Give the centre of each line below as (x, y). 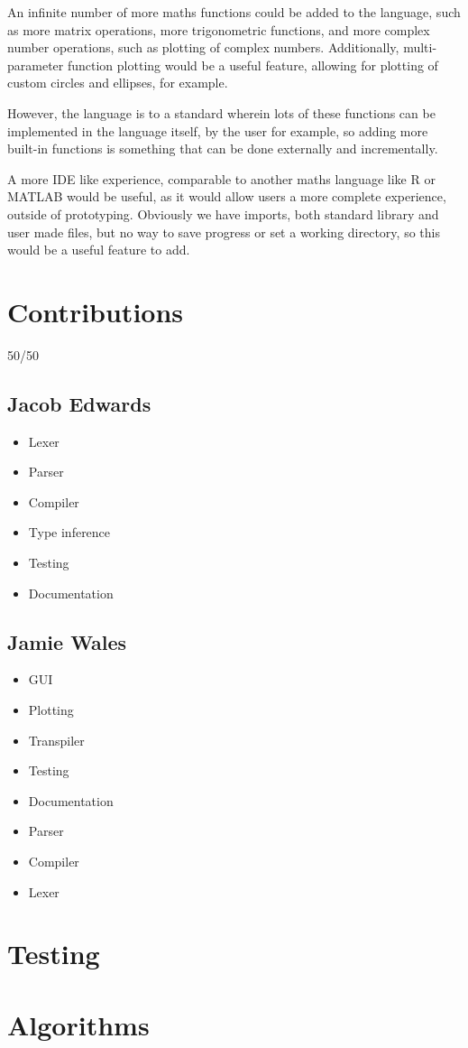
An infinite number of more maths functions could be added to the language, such (234, 12)
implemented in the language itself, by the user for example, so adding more (218, 130)
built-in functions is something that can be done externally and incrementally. (223, 148)
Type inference (69, 532)
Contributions (96, 311)
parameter (36, 65)
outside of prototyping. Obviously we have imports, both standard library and (223, 213)
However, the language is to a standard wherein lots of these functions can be (221, 112)
